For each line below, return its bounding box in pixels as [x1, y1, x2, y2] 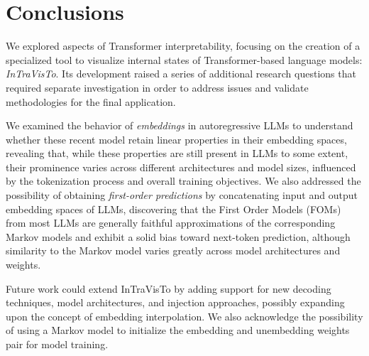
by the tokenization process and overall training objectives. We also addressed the [6, 173, 361, 188]
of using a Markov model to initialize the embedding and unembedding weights [6, 323, 350, 338]
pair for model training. [6, 337, 109, 351]
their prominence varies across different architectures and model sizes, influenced [6, 159, 356, 174]
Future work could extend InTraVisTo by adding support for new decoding [6, 281, 331, 296]
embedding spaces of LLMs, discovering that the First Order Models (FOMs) [6, 201, 341, 216]
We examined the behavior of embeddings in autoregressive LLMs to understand [6, 118, 353, 133]
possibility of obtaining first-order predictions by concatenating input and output [6, 188, 358, 203]
